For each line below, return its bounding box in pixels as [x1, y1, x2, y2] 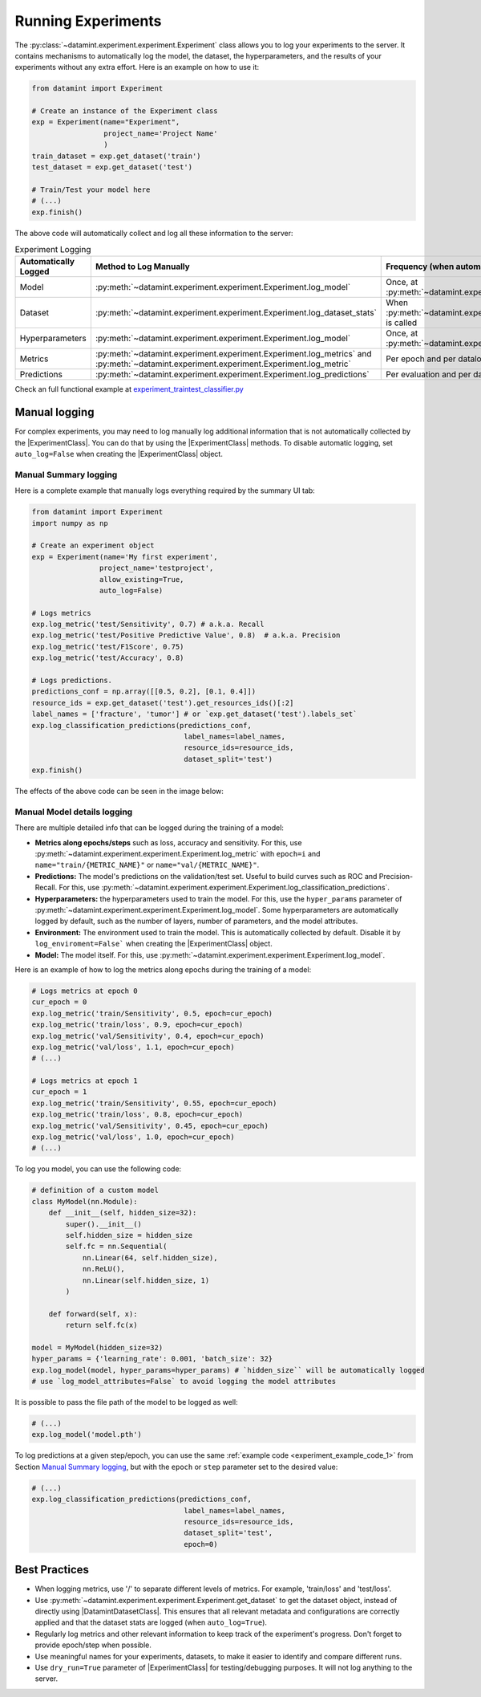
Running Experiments [14, 12, 162, 30]
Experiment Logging [14, 244, 91, 255]
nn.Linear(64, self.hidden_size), [82, 1253, 218, 1262]
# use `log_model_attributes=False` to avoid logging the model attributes [31, 1377, 337, 1386]
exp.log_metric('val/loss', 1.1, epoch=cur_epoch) [31, 1042, 236, 1052]
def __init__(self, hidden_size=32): [48, 1208, 197, 1218]
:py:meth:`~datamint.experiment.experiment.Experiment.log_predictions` [95, 369, 370, 381]
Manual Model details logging [14, 806, 133, 817]
